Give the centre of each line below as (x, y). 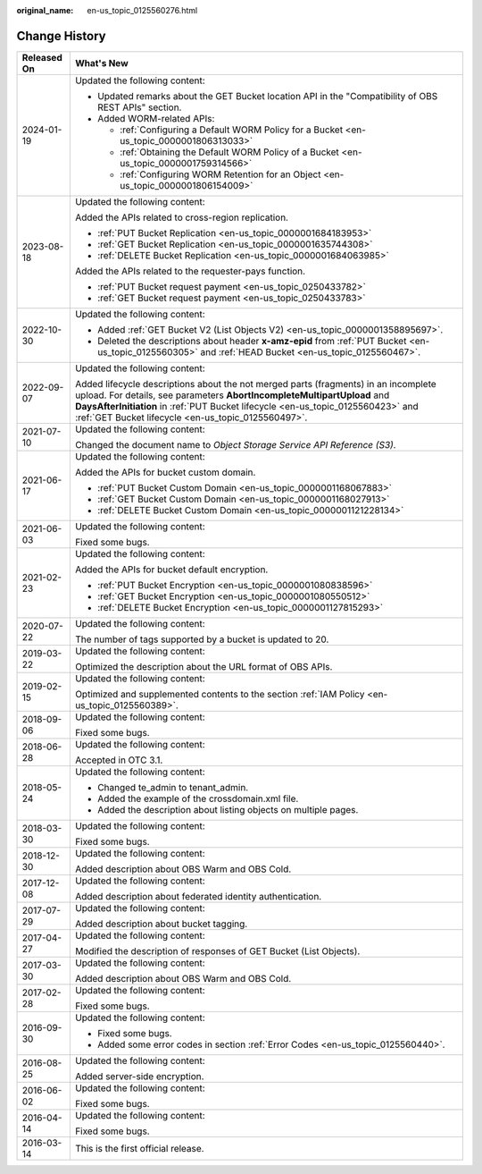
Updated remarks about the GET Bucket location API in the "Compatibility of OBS (267, 96)
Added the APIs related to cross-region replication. (182, 217)
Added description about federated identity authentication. (198, 896)
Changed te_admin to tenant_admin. (173, 787)
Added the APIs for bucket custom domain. (165, 472)
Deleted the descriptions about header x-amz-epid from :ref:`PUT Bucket (252, 341)
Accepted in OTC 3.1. (119, 760)
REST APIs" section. (139, 107)
